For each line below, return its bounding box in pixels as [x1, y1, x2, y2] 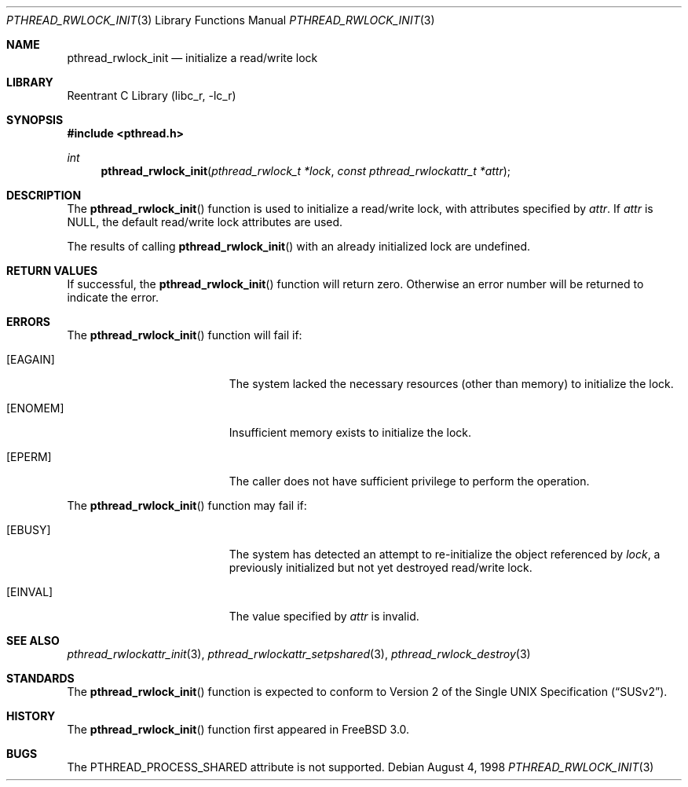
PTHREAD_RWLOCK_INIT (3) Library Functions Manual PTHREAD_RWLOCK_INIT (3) [6, 13, 435, 27]
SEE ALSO [6, 634, 60, 647]
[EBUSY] [6, 523, 51, 536]
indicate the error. [67, 291, 159, 304]
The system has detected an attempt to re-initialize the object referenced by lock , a [229, 547, 661, 561]
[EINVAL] [6, 585, 53, 598]
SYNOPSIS [6, 113, 64, 126]
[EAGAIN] [6, 353, 55, 366]
